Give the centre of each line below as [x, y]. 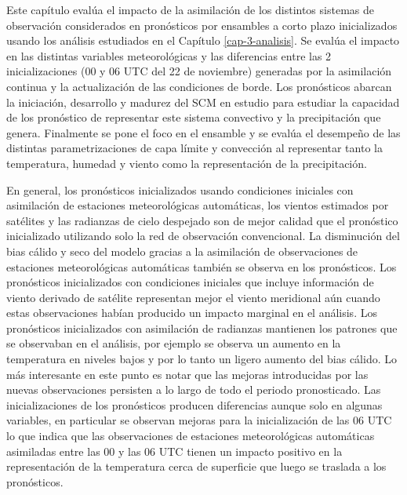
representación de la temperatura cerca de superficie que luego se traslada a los [196, 466]
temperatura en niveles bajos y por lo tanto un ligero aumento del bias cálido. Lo [202, 359]
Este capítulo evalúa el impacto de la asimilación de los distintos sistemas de [190, 9]
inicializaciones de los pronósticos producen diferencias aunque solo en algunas [194, 404]
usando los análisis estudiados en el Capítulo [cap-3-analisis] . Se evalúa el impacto [203, 40]
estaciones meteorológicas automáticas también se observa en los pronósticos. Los [202, 266]
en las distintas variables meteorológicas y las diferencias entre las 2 [169, 55]
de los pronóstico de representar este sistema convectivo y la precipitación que [194, 117]
